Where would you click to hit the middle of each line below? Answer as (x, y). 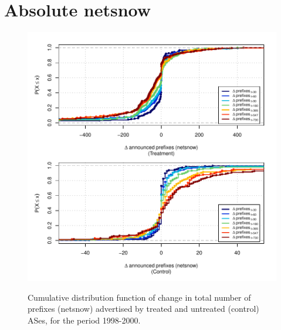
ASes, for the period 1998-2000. (84, 320)
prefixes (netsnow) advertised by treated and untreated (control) (143, 309)
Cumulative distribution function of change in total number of (139, 297)
